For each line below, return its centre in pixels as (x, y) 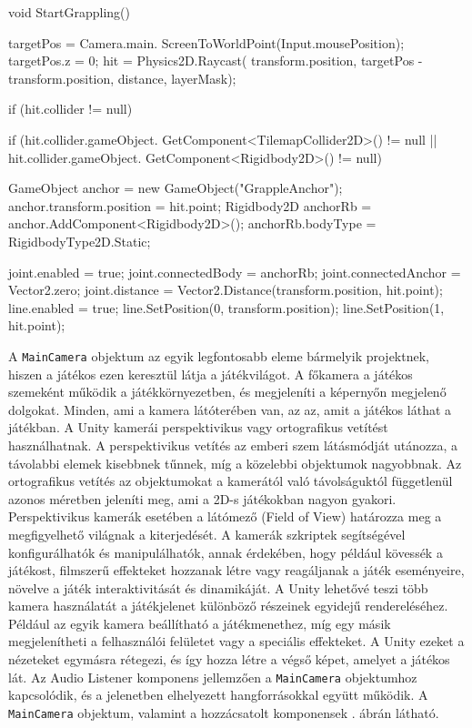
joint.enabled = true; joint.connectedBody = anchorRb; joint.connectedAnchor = (235, 272)
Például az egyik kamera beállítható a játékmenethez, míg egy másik (200, 623)
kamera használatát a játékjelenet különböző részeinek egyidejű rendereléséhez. (228, 606)
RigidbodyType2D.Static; (80, 241)
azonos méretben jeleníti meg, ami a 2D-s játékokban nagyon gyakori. (202, 498)
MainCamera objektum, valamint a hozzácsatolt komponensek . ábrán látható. (224, 712)
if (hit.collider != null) (70, 109)
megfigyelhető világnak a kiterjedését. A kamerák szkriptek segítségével (207, 534)
